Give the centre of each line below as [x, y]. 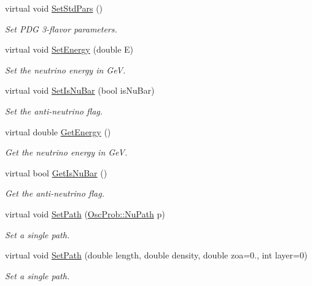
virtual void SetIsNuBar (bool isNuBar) [80, 90]
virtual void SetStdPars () [54, 8]
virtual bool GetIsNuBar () [56, 172]
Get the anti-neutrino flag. [55, 193]
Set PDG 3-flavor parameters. [61, 28]
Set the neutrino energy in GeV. [65, 70]
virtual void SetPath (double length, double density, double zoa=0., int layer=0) [156, 255]
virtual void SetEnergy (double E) [69, 49]
